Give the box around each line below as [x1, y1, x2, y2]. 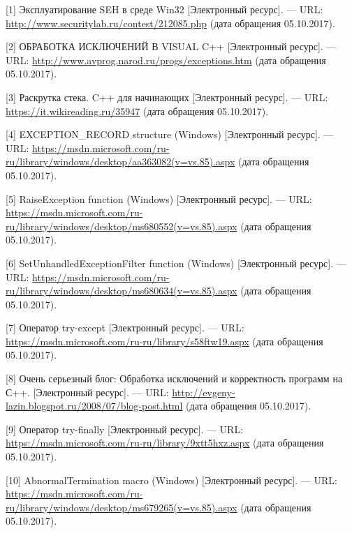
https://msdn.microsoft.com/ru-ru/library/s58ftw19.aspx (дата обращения [6, 333, 323, 348]
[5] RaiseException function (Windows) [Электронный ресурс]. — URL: [6, 191, 312, 206]
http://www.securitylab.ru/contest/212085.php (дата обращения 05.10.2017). [6, 15, 335, 30]
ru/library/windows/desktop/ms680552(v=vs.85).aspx [6, 218, 237, 233]
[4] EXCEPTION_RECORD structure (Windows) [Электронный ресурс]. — [6, 127, 334, 142]
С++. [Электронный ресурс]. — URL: [6, 384, 169, 399]
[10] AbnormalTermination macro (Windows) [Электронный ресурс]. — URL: [6, 472, 337, 487]
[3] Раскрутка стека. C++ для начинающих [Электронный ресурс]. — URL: [6, 89, 328, 104]
